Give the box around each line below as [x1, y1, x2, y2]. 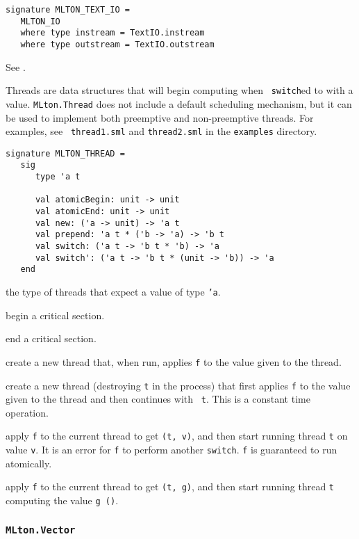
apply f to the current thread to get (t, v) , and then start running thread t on [6, 428, 348, 443]
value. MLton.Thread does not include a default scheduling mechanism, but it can [6, 96, 352, 111]
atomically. [6, 456, 52, 470]
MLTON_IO [20, 16, 60, 26]
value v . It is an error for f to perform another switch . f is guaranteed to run [6, 442, 337, 457]
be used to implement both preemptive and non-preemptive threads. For [6, 110, 314, 124]
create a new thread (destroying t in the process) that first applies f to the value [6, 378, 351, 392]
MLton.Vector [6, 524, 76, 536]
